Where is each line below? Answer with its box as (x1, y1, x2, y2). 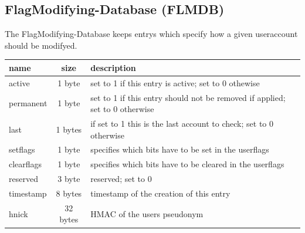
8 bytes (56, 187, 82, 199)
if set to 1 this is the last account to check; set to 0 (90, 117, 274, 130)
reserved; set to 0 (90, 173, 152, 185)
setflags (9, 143, 35, 156)
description (90, 61, 136, 73)
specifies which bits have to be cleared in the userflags (90, 158, 284, 170)
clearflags (9, 158, 42, 170)
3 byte (57, 173, 80, 185)
